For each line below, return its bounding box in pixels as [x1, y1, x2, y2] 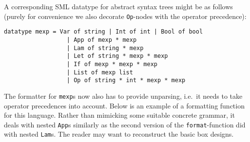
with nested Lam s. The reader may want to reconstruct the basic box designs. [4, 129, 234, 139]
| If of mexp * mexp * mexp [66, 60, 157, 68]
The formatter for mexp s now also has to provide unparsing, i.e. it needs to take [4, 90, 243, 101]
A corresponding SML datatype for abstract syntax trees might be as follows [4, 1, 233, 11]
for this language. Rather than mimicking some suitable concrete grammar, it [4, 110, 235, 120]
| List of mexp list [66, 69, 133, 76]
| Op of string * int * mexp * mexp [66, 77, 186, 84]
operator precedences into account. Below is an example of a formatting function [4, 100, 245, 110]
